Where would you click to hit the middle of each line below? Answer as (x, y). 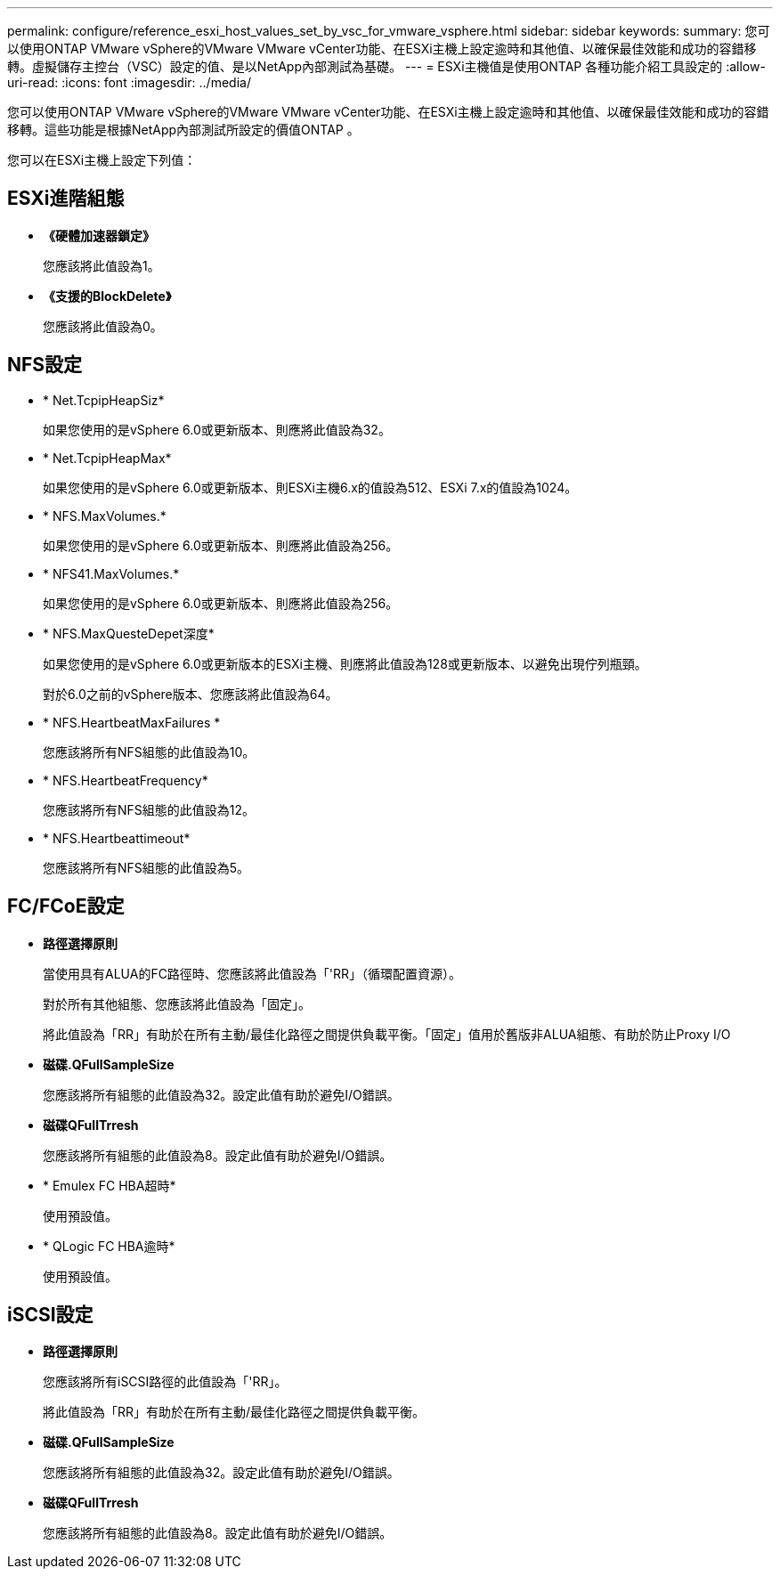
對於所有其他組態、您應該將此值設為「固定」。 (177, 1003)
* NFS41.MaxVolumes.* (111, 573)
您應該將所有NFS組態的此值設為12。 (149, 809)
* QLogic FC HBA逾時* (109, 1246)
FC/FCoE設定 (66, 906)
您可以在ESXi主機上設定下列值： (102, 160)
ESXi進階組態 (66, 199)
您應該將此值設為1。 (102, 265)
